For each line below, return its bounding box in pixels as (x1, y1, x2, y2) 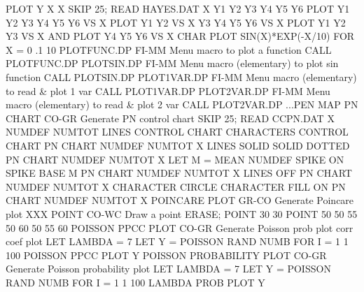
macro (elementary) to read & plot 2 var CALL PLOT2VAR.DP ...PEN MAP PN (6, 97, 358, 112)
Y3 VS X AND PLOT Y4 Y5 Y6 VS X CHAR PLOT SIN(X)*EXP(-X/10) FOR (6, 29, 355, 43)
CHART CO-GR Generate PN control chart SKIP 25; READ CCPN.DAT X (6, 110, 335, 125)
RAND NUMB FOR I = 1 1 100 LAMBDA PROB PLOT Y (6, 275, 265, 289)
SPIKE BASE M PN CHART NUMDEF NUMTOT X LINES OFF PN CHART (6, 166, 352, 180)
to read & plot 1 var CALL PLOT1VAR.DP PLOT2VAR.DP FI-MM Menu (6, 83, 330, 98)
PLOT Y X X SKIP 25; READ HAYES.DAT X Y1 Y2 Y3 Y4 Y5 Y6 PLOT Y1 (6, 1, 350, 15)
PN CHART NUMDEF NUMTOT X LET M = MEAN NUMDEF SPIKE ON (6, 152, 344, 166)
